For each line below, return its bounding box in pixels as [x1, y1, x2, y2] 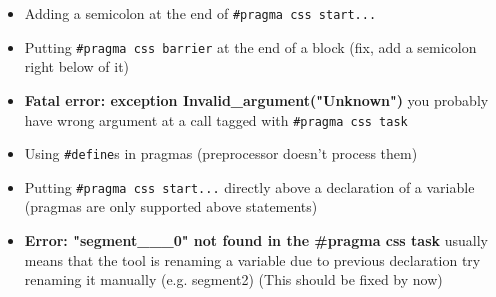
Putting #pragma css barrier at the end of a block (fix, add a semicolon [24, 36, 477, 57]
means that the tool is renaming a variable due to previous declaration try [24, 249, 481, 270]
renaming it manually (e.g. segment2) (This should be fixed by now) [24, 269, 443, 290]
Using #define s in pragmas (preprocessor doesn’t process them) [24, 143, 418, 164]
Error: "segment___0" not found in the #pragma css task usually [24, 230, 488, 251]
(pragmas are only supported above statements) [24, 196, 318, 217]
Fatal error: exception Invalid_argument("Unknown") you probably [24, 89, 489, 110]
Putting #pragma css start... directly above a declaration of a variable [24, 176, 475, 197]
